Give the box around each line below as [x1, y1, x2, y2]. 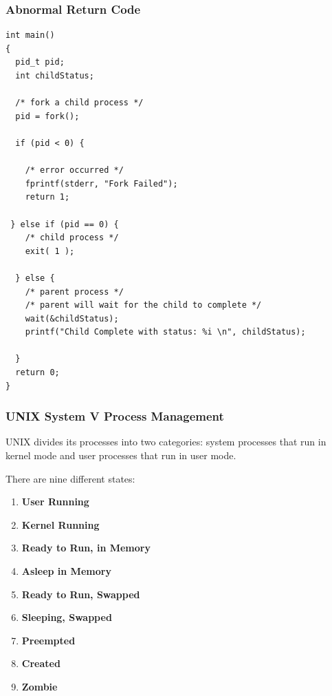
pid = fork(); [15, 111, 80, 121]
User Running [21, 494, 89, 509]
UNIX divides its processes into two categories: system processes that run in [5, 434, 327, 449]
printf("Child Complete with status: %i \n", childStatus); [25, 327, 306, 337]
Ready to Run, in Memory [21, 540, 151, 555]
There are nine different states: [5, 471, 135, 485]
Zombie [21, 679, 58, 693]
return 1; [25, 192, 70, 202]
